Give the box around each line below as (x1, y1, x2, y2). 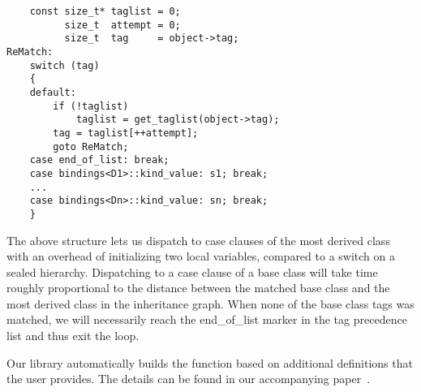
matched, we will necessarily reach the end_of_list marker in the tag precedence (6, 311, 407, 328)
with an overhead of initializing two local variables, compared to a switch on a (6, 248, 395, 265)
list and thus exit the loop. (6, 327, 140, 344)
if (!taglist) (53, 100, 129, 112)
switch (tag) (29, 59, 100, 71)
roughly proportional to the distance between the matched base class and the (6, 279, 390, 296)
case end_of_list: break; (29, 154, 170, 166)
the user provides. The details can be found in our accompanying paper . (6, 370, 371, 387)
